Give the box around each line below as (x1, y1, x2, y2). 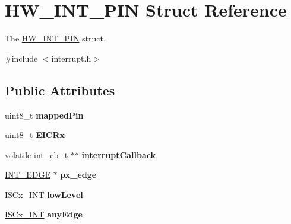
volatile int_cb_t (5, 148, 68, 161)
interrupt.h (51, 52, 91, 64)
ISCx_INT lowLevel (5, 188, 83, 200)
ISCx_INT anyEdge (5, 208, 83, 220)
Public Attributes (5, 81, 115, 99)
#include (5, 52, 38, 64)
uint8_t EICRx (5, 129, 65, 141)
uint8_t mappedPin (5, 108, 84, 121)
